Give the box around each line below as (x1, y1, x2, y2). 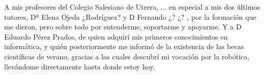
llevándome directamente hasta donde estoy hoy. (4, 61, 155, 71)
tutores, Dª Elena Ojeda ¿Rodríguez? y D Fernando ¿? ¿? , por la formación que (4, 11, 256, 22)
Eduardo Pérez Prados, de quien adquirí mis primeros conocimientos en (4, 31, 228, 42)
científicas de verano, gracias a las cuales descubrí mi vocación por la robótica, (4, 51, 250, 61)
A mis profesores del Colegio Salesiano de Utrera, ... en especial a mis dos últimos (4, 2, 260, 12)
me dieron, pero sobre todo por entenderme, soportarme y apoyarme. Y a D (4, 21, 242, 32)
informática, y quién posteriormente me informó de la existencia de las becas (4, 41, 244, 52)
